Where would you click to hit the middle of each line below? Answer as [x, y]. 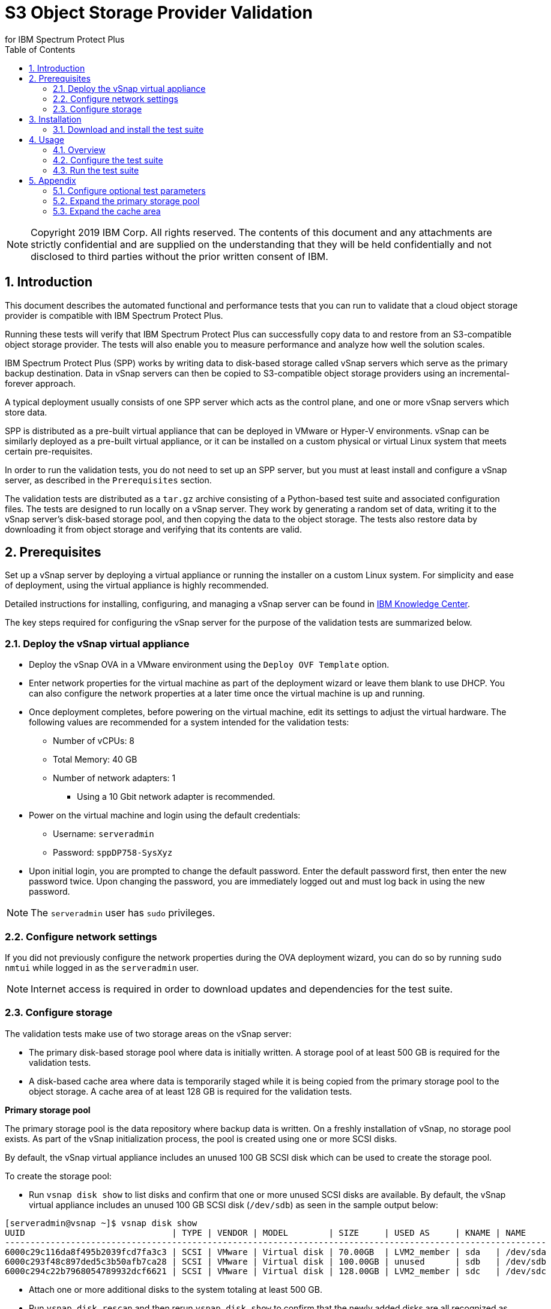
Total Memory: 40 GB [95, 760]
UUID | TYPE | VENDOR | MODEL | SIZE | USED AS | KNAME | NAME [266, 1232]
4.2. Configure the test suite [108, 160]
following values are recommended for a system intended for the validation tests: [189, 722]
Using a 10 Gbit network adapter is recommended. [176, 797]
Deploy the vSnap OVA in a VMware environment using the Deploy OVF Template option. [209, 665]
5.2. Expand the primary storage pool [126, 201]
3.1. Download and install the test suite [128, 129]
